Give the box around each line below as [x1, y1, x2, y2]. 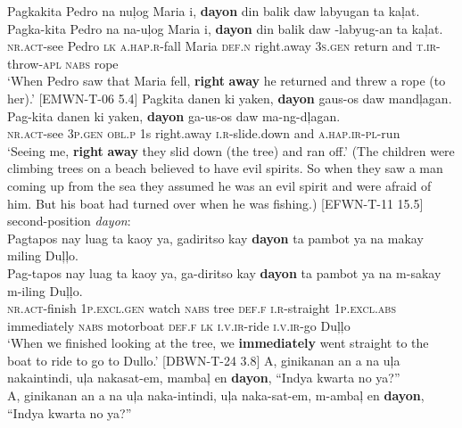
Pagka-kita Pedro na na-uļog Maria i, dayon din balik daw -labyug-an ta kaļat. [7, 19, 443, 37]
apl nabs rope [43, 53, 119, 72]
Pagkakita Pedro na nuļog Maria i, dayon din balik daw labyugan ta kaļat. [7, 2, 420, 20]
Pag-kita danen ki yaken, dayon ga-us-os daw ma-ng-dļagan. [7, 106, 341, 125]
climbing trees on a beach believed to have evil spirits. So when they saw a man [7, 159, 443, 177]
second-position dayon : [7, 211, 131, 230]
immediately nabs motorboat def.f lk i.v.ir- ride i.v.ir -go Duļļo [7, 316, 351, 334]
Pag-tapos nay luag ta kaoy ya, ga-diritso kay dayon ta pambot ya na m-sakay [7, 263, 441, 282]
